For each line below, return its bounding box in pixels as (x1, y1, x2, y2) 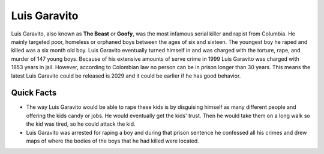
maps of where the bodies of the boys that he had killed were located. (26, 137, 199, 144)
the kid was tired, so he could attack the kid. (26, 120, 136, 128)
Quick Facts (11, 88, 57, 98)
